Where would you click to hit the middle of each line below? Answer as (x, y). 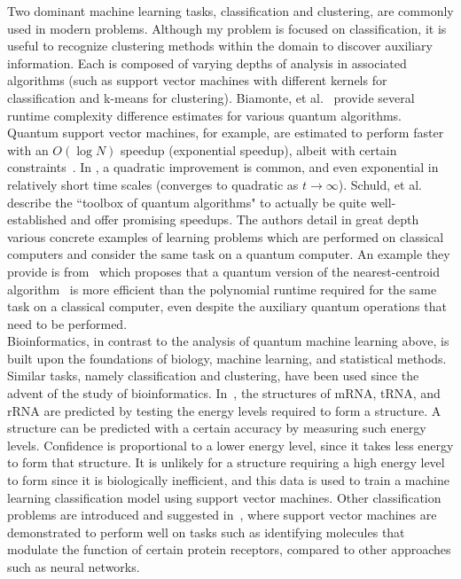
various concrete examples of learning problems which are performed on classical (226, 236)
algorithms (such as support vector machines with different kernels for (197, 80)
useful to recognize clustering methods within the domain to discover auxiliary (220, 46)
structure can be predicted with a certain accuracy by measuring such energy (217, 428)
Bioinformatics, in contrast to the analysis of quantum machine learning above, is (228, 341)
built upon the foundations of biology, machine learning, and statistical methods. (227, 358)
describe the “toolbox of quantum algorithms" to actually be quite (187, 202)
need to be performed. (67, 323)
